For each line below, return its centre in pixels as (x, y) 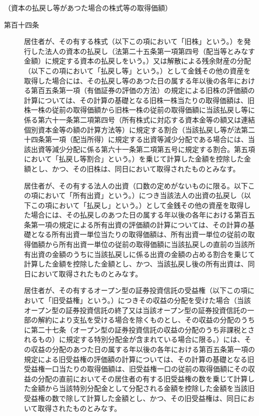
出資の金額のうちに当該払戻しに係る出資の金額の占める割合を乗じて (143, 254)
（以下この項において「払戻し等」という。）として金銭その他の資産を (137, 70)
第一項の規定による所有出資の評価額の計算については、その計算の (139, 224)
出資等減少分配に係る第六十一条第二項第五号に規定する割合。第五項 (143, 149)
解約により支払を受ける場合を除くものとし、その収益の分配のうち (146, 320)
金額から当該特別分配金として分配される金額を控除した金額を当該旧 (143, 388)
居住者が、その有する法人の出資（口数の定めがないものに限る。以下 (136, 185)
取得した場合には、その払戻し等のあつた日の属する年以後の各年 (129, 80)
